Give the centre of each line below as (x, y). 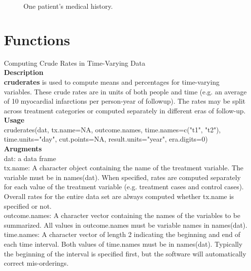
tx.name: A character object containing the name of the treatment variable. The (124, 168)
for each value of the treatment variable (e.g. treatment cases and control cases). (124, 187)
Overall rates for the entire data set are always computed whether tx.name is (119, 196)
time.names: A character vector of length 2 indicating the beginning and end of (122, 234)
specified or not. (28, 206)
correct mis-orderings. (36, 263)
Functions (37, 39)
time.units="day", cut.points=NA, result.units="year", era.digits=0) (106, 139)
